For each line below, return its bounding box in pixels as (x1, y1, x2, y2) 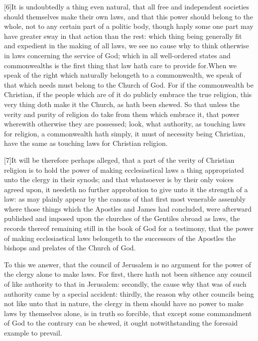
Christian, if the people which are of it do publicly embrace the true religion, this (4, 89, 252, 100)
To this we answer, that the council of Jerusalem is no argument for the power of (4, 259, 252, 269)
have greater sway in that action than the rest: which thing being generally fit (4, 30, 242, 41)
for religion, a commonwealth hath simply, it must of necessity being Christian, (4, 128, 246, 138)
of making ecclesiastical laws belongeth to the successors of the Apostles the (4, 232, 236, 243)
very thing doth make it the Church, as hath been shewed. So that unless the (4, 99, 240, 109)
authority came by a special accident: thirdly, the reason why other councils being (4, 288, 254, 299)
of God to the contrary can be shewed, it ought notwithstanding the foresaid (4, 318, 238, 328)
